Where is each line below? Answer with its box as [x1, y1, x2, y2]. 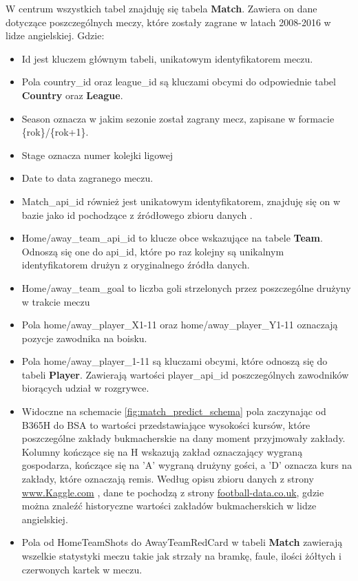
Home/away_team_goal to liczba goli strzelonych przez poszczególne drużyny [21, 280, 351, 295]
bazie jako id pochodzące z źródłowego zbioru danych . [21, 207, 253, 222]
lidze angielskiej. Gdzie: [6, 28, 105, 43]
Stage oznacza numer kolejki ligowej [21, 147, 173, 162]
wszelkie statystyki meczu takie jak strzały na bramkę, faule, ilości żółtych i [21, 549, 341, 562]
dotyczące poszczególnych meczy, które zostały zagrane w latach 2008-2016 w [6, 14, 331, 29]
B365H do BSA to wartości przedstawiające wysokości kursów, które [21, 417, 310, 432]
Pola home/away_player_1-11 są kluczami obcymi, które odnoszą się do [21, 354, 328, 368]
